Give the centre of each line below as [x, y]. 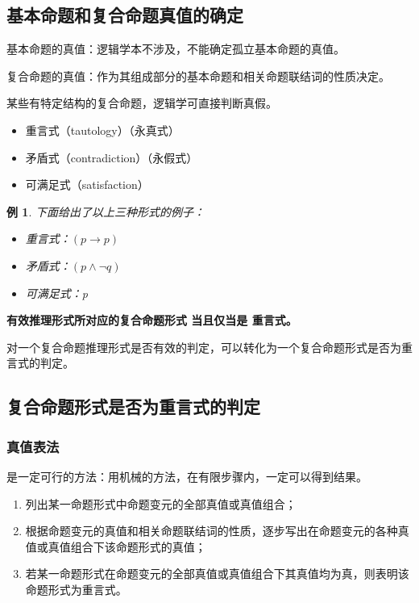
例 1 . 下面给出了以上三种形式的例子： [106, 211]
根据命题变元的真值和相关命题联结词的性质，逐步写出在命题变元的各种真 [217, 531]
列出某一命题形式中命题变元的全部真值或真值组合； [161, 503]
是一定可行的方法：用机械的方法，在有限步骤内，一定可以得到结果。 [187, 476]
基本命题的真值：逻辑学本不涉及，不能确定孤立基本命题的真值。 [176, 49]
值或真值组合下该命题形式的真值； [116, 546]
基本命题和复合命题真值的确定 [125, 15]
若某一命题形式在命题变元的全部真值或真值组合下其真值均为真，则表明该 [217, 574]
